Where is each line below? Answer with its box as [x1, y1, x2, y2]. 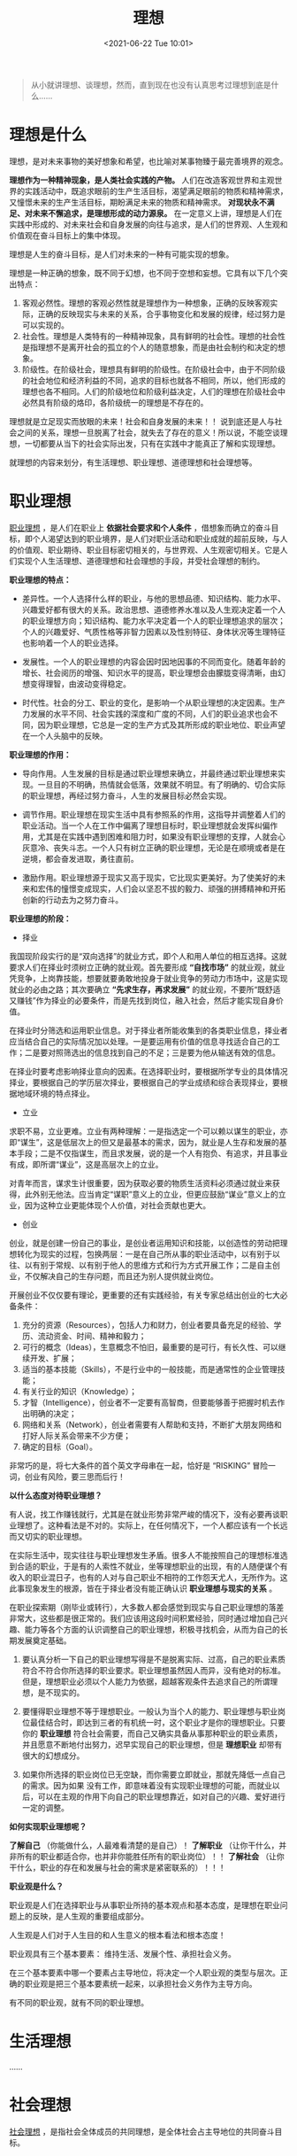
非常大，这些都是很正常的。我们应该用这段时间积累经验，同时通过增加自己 [9, 1613, 280, 1624]
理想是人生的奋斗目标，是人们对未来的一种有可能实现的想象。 [9, 249, 234, 260]
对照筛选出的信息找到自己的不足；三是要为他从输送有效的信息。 [47, 1047, 280, 1058]
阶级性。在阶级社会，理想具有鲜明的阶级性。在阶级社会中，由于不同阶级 [21, 364, 286, 375]
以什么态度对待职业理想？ [9, 1490, 103, 1501]
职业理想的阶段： [9, 913, 72, 924]
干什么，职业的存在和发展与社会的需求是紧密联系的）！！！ [9, 1862, 226, 1873]
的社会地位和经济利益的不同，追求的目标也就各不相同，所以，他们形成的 [21, 375, 286, 385]
